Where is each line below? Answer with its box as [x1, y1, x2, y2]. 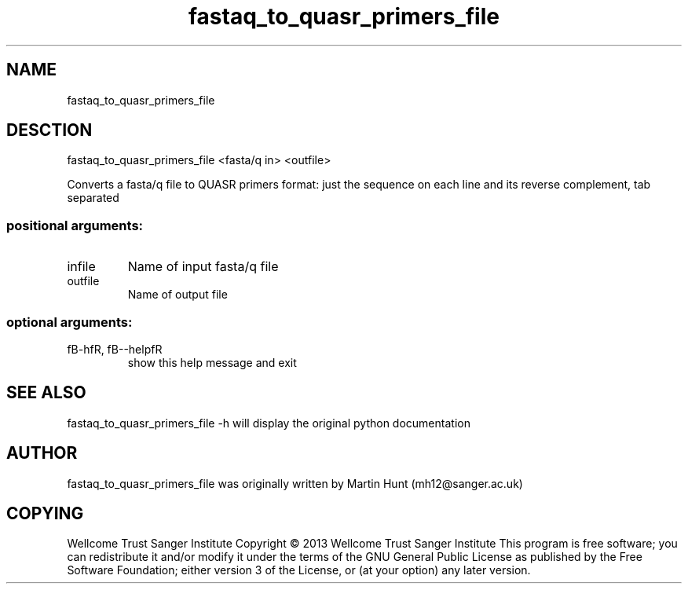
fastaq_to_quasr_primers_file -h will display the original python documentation [67, 416, 470, 430]
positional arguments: [6, 217, 144, 233]
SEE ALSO [6, 383, 86, 403]
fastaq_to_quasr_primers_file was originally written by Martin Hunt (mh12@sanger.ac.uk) [67, 476, 523, 490]
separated [67, 191, 119, 205]
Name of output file [127, 288, 228, 302]
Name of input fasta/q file [127, 258, 279, 275]
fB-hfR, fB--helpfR [67, 342, 163, 356]
